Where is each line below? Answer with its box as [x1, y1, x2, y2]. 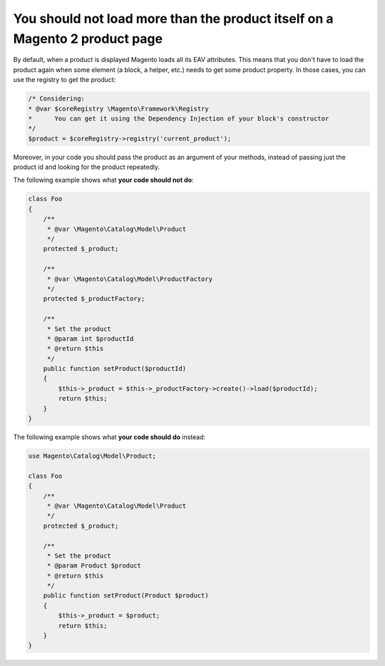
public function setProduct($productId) [43, 364, 187, 373]
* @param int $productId [46, 334, 134, 342]
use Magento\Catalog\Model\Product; [28, 451, 157, 460]
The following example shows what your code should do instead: [13, 433, 206, 441]
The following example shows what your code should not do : [13, 175, 194, 185]
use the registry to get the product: [13, 76, 116, 84]
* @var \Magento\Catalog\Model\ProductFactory [46, 275, 213, 283]
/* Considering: [28, 95, 86, 103]
